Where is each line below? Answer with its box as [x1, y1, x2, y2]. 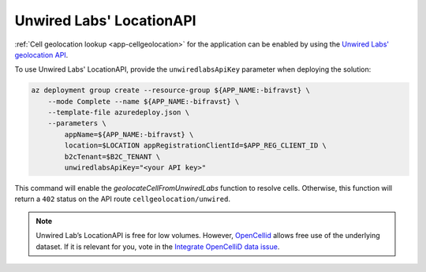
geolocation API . [14, 50, 69, 59]
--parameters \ [47, 119, 106, 128]
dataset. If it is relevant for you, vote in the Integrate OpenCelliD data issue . [35, 241, 280, 252]
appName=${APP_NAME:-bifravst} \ [64, 130, 194, 139]
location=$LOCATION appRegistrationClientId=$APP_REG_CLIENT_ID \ [64, 141, 327, 150]
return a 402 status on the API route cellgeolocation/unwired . [14, 194, 230, 204]
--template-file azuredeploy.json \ [47, 108, 189, 117]
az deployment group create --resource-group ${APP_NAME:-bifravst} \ [31, 86, 311, 95]
